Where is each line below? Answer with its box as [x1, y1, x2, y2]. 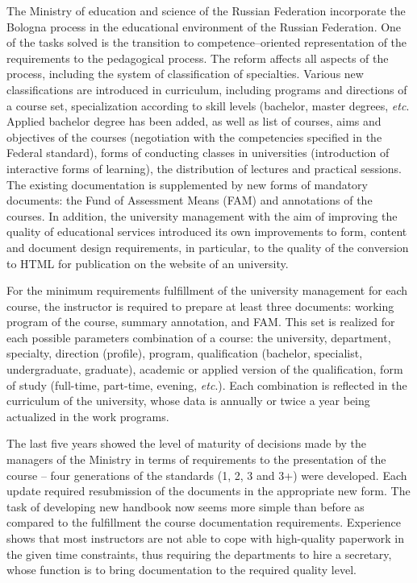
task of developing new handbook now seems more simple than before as [6, 498, 365, 515]
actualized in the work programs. [6, 407, 169, 424]
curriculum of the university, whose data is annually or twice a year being [6, 392, 370, 409]
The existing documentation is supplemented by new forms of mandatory [6, 176, 368, 192]
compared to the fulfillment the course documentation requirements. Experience [6, 514, 401, 531]
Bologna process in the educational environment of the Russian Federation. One [6, 18, 402, 35]
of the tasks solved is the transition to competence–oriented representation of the [6, 34, 407, 51]
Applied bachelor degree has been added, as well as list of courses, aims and [6, 113, 382, 130]
